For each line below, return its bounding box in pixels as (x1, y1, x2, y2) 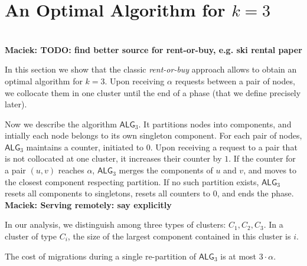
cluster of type (5, 230, 57, 242)
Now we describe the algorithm (5, 117, 117, 130)
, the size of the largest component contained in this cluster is (67, 230, 291, 242)
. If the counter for (228, 152, 296, 165)
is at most (220, 249, 257, 262)
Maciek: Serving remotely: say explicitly (5, 198, 172, 211)
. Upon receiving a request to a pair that (150, 140, 298, 153)
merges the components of (119, 164, 213, 176)
